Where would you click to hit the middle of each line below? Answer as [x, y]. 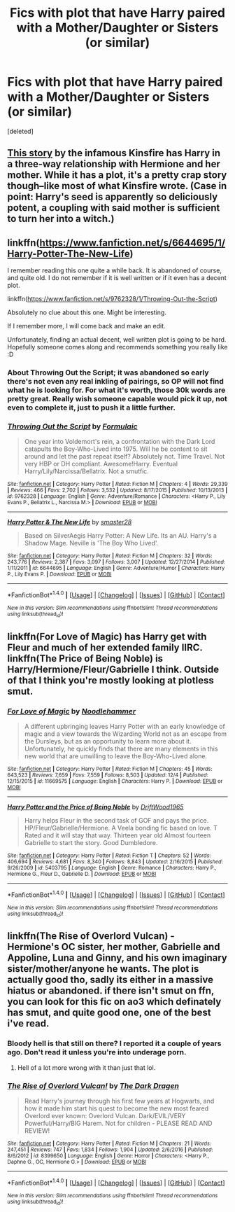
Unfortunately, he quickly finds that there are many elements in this [121, 749]
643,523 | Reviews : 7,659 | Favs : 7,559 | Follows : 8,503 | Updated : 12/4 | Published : [108, 775]
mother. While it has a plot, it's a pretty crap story [117, 175]
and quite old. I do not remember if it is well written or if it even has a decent [117, 278]
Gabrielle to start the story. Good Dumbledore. [91, 843]
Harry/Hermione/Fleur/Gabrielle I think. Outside [113, 669]
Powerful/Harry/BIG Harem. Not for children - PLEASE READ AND [118, 1123]
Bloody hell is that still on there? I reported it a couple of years [114, 1043]
